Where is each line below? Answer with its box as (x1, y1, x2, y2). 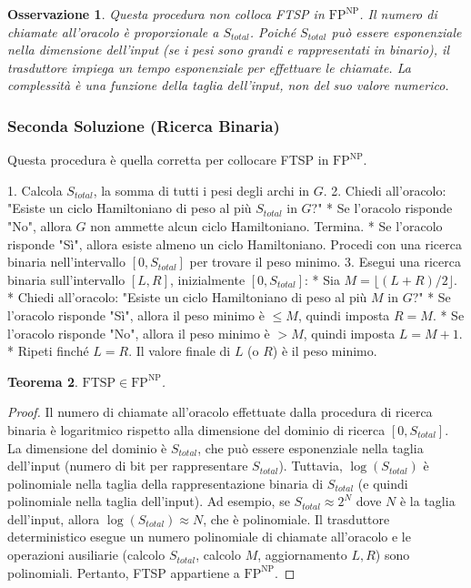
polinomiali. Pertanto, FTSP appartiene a (7, 563, 240, 582)
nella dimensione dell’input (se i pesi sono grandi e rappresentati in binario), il (7, 40, 449, 59)
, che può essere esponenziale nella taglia (197, 438, 424, 457)
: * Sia (305, 269, 340, 289)
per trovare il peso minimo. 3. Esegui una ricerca (189, 252, 461, 271)
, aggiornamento (257, 545, 347, 564)
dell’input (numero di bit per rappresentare (7, 456, 248, 475)
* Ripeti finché (7, 341, 89, 360)
